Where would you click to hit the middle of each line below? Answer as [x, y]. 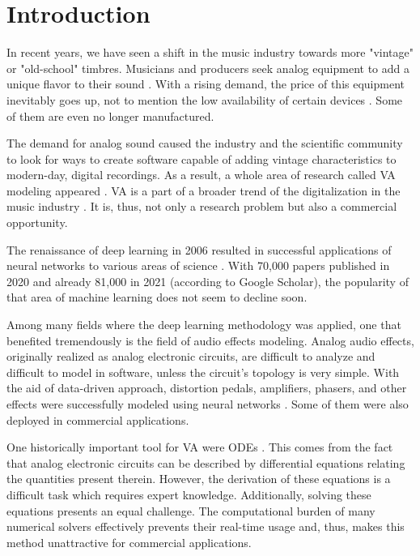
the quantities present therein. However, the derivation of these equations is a [199, 479]
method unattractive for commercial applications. [129, 542]
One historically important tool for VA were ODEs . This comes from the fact [200, 447]
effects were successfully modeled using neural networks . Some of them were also [208, 404]
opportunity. [37, 222]
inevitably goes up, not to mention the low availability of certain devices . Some [205, 99]
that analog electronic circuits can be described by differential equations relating [206, 462]
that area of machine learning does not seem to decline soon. [157, 297]
